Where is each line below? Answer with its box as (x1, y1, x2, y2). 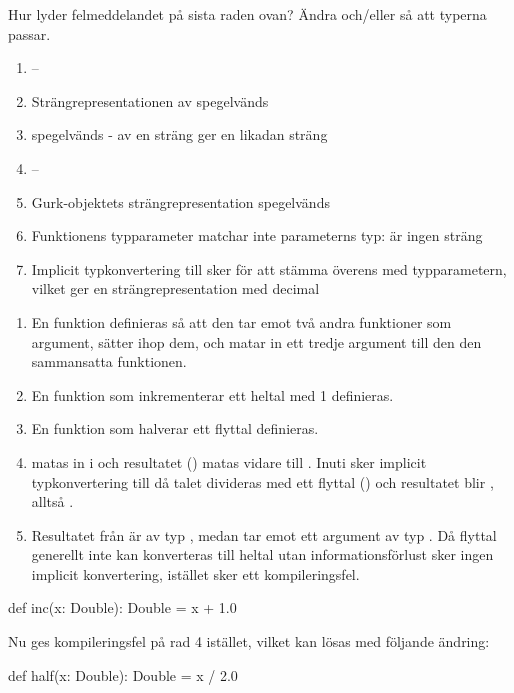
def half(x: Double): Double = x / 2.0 (8, 664, 238, 685)
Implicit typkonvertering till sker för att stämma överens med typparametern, (31, 258, 507, 279)
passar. (8, 23, 51, 44)
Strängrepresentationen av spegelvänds (31, 90, 269, 111)
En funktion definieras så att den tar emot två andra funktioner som (31, 311, 452, 332)
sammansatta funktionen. (31, 351, 187, 372)
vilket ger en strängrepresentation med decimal (31, 278, 320, 299)
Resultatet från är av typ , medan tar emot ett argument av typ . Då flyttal (31, 524, 497, 545)
